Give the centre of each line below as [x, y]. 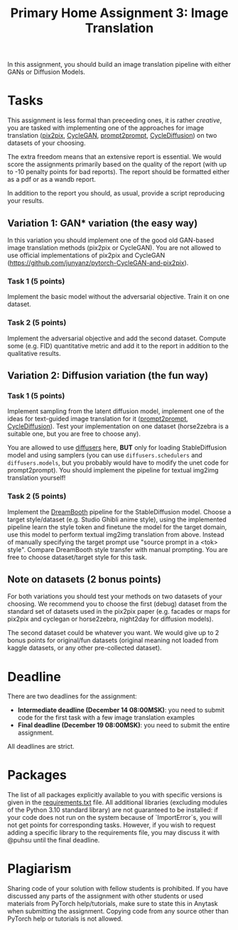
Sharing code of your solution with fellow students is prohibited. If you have [118, 889]
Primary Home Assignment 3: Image [119, 13]
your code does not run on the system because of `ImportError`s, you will [115, 818]
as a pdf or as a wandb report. [52, 180]
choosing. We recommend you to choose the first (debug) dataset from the [117, 604]
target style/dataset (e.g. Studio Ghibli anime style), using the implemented [117, 519]
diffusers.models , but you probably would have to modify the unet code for [118, 463]
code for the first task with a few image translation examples [106, 718]
